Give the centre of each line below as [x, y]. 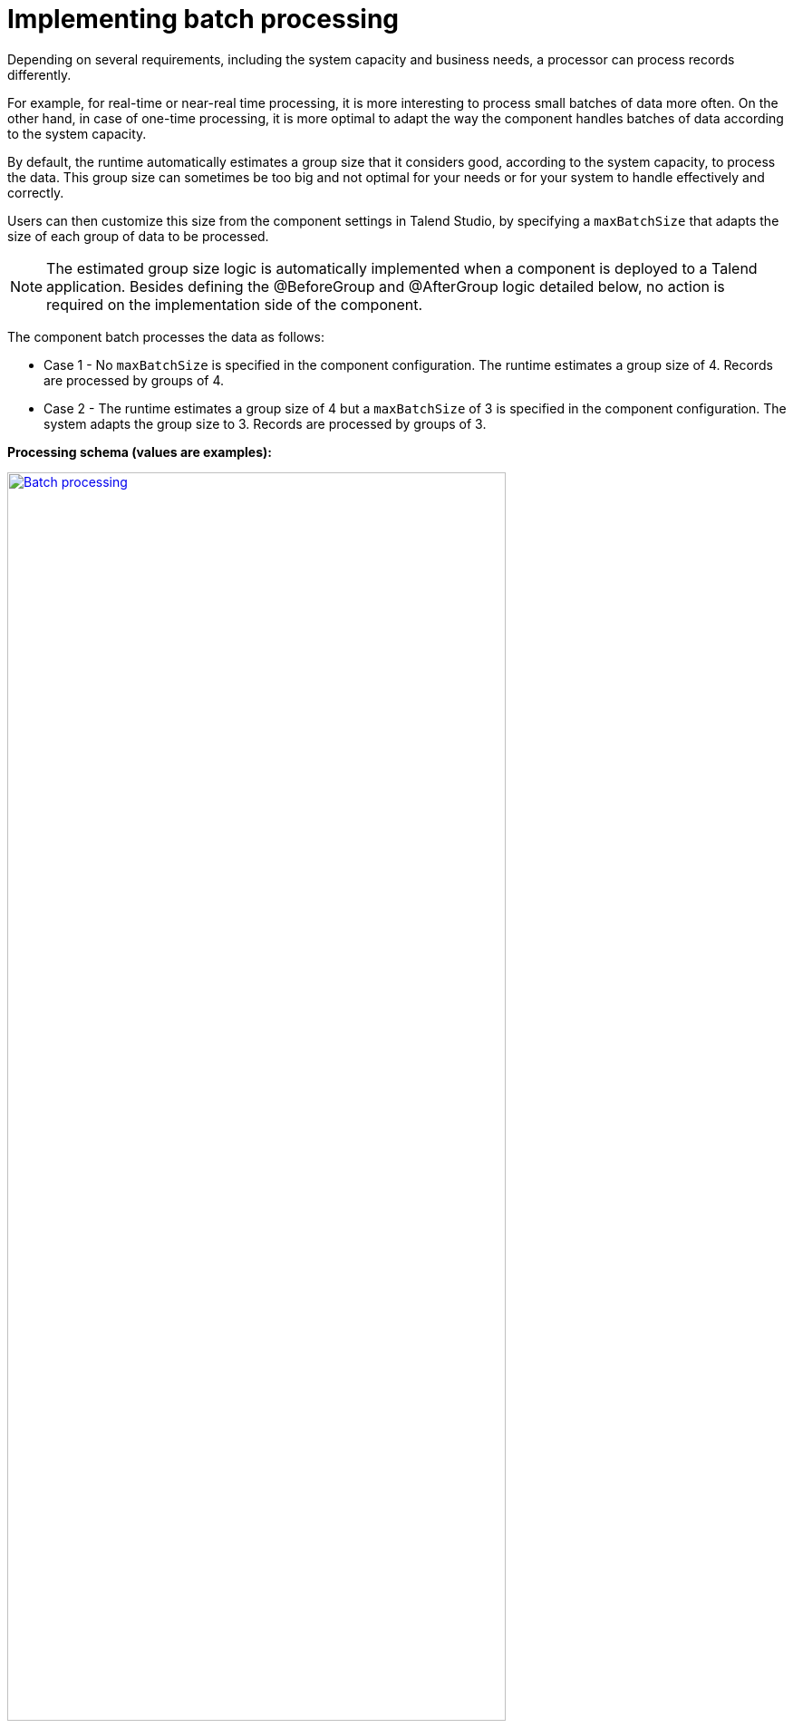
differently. [39, 74]
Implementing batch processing [203, 19]
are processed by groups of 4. [134, 380]
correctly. [36, 192]
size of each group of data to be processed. [138, 236]
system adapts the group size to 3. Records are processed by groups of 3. [265, 423]
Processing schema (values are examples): [140, 451]
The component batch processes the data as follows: [166, 336]
